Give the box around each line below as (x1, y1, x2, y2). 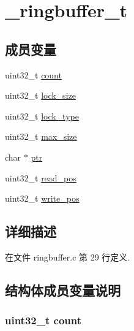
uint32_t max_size (5, 130, 77, 143)
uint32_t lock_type (5, 109, 79, 122)
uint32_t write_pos (5, 192, 80, 205)
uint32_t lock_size (5, 89, 76, 102)
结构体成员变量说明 (5, 280, 121, 299)
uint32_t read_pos (5, 171, 76, 184)
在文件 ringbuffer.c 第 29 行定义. (5, 250, 130, 263)
